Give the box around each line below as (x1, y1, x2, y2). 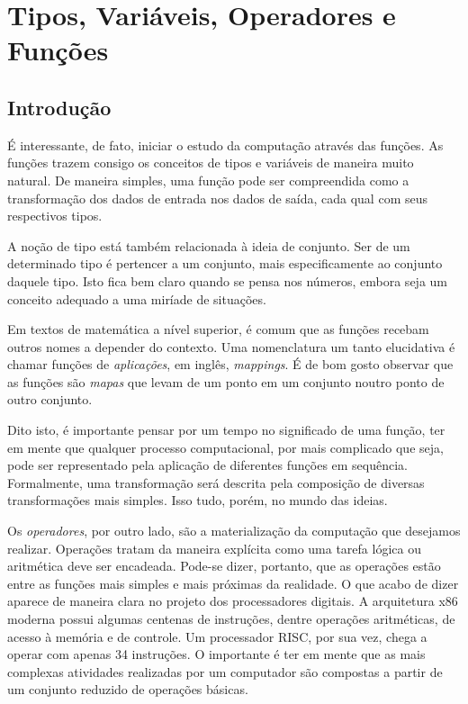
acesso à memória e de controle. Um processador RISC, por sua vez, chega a (7, 627, 427, 645)
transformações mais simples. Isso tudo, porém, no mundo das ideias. (7, 491, 388, 510)
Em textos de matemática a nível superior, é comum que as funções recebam (7, 320, 429, 338)
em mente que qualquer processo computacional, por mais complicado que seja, (7, 438, 444, 456)
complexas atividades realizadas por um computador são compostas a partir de (7, 662, 443, 681)
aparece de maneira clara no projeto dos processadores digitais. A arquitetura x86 (7, 591, 458, 610)
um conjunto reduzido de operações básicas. (7, 680, 248, 699)
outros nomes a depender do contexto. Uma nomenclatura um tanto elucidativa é (7, 337, 455, 356)
